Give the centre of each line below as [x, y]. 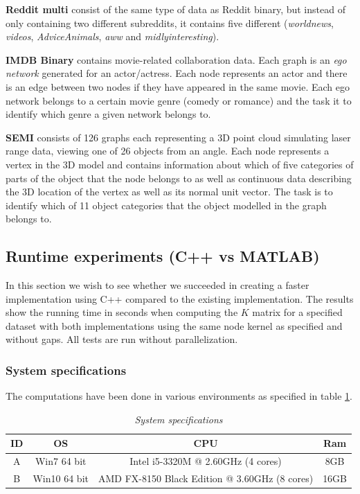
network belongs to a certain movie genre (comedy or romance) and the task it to [179, 100]
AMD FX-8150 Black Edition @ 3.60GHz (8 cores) [206, 478]
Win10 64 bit [61, 478]
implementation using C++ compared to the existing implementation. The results [180, 298]
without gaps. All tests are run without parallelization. [122, 339]
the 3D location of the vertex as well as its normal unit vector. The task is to [169, 192]
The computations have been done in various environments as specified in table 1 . [179, 396]
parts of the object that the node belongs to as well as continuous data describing [179, 178]
